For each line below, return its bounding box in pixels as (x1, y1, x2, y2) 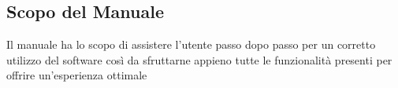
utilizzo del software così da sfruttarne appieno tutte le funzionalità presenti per (6, 51, 392, 68)
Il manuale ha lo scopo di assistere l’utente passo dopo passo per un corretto (6, 36, 376, 53)
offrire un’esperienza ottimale (6, 67, 147, 83)
